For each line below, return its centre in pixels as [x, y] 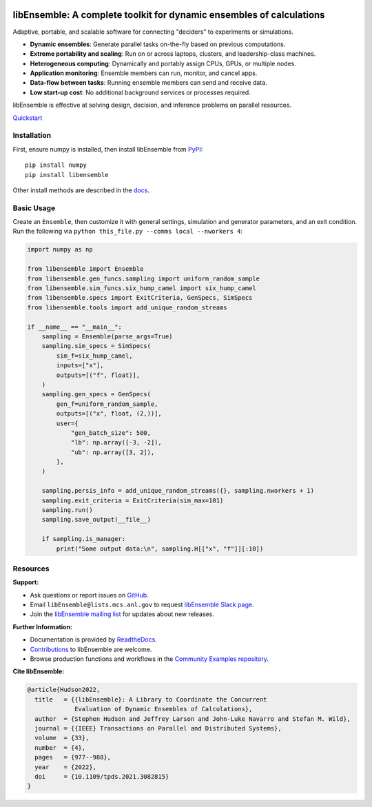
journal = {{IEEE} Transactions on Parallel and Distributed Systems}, [158, 728]
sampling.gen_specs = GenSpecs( [96, 394]
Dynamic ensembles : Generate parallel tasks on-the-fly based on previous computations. [158, 44]
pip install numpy [56, 165]
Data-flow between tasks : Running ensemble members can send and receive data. [149, 83]
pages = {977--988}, [73, 757]
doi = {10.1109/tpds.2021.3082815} [102, 776]
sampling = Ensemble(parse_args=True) [107, 336]
